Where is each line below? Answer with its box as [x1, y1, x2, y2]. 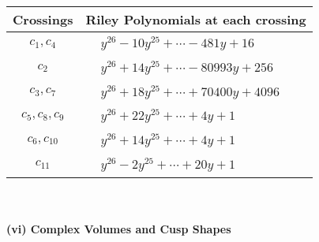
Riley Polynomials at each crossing [85, 10, 306, 28]
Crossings [13, 10, 73, 28]
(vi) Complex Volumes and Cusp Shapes [6, 221, 231, 237]
